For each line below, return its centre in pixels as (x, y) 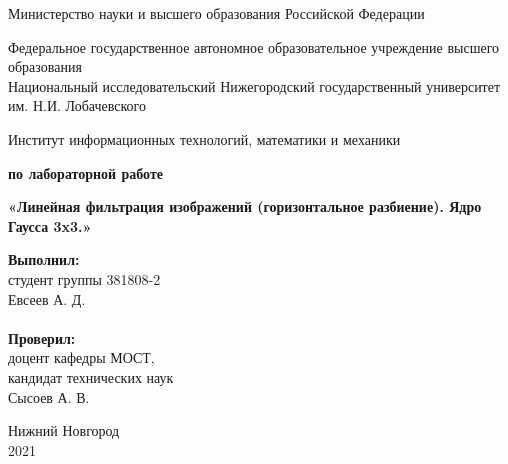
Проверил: (42, 337)
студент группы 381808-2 (84, 278)
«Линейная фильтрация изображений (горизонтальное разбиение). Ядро (245, 206)
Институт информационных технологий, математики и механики (204, 138)
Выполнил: (44, 259)
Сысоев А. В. (49, 396)
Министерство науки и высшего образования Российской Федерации (216, 13)
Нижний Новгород (64, 430)
